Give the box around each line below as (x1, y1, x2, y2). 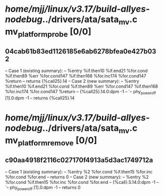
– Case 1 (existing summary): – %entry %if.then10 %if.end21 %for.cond (5, 68, 148, 74)
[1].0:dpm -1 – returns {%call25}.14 (5, 95, 75, 101)
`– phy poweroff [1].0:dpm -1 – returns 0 (5, 185, 81, 192)
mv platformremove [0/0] (5, 135, 97, 147)
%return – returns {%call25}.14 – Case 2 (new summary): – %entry (5, 78, 140, 84)
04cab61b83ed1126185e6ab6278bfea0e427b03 (5, 47, 157, 55)
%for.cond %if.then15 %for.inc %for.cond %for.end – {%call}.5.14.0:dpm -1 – (5, 179, 159, 185)
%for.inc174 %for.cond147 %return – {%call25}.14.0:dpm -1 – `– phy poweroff (5, 89, 156, 96)
